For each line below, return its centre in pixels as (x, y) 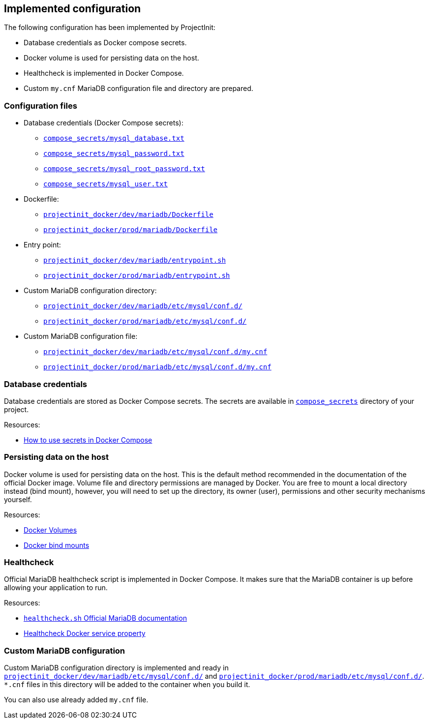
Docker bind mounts (57, 545)
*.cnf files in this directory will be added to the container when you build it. (127, 685)
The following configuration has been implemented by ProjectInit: (110, 28)
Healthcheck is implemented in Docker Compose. (104, 73)
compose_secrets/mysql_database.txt (114, 138)
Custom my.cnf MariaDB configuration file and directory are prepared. (138, 89)
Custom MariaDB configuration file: (81, 336)
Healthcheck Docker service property (85, 633)
